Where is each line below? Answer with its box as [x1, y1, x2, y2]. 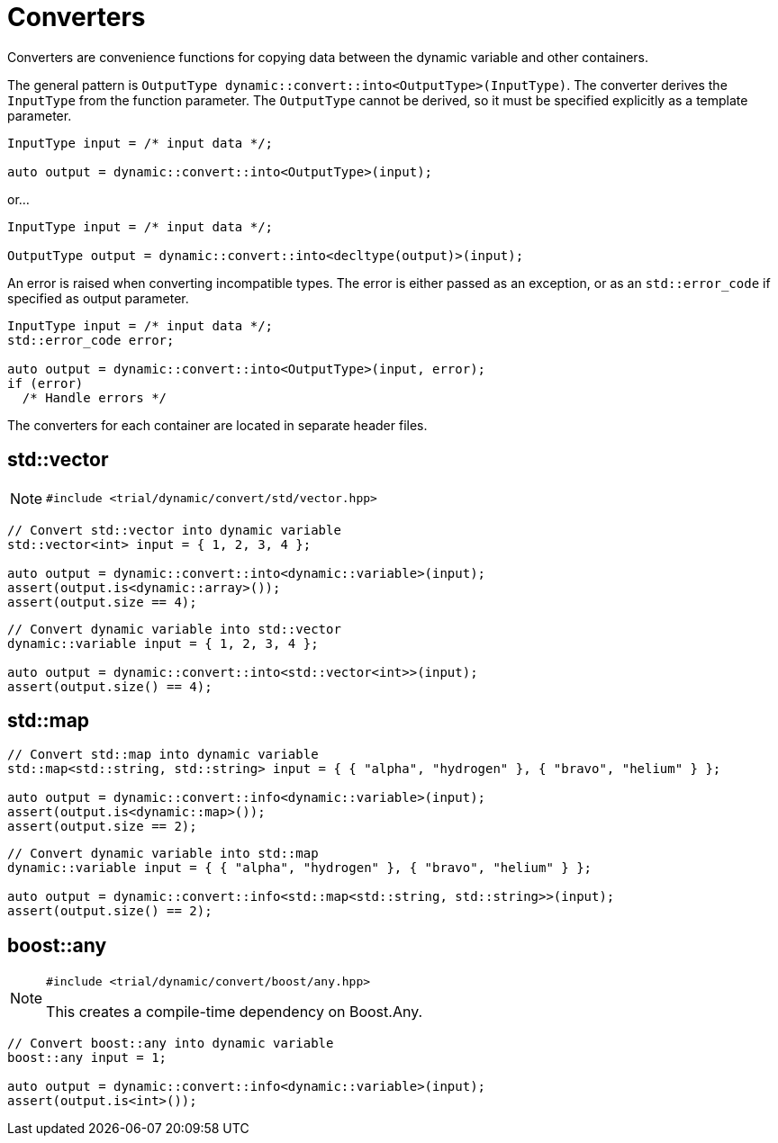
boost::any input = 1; [7, 1050, 167, 1066]
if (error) [7, 375, 84, 391]
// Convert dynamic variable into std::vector [7, 621, 341, 636]
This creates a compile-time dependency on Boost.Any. [46, 1003, 423, 1021]
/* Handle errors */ [22, 390, 167, 405]
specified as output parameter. [7, 290, 189, 306]
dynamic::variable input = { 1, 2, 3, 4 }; [7, 635, 319, 651]
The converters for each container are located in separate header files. [7, 417, 428, 433]
